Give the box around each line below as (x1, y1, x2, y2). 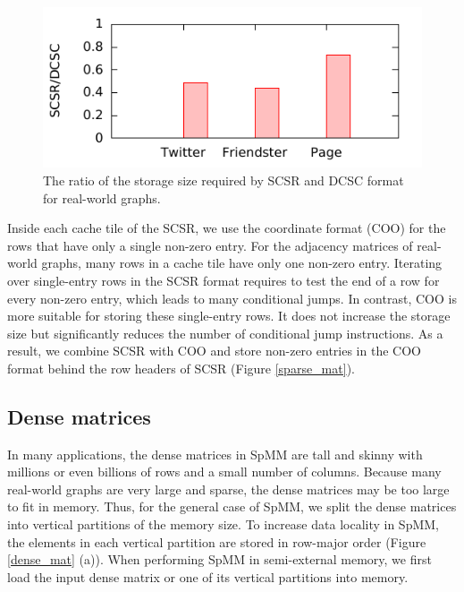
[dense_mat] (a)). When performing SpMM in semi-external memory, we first (7, 550, 432, 569)
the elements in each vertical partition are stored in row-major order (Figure (7, 532, 426, 551)
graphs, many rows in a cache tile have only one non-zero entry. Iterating (41, 253, 443, 272)
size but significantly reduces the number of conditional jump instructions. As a (7, 323, 443, 342)
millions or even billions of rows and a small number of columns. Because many (7, 462, 442, 481)
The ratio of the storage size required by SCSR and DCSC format (43, 170, 404, 189)
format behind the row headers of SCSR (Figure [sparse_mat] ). (7, 358, 355, 377)
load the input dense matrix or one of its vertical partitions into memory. (7, 567, 409, 586)
